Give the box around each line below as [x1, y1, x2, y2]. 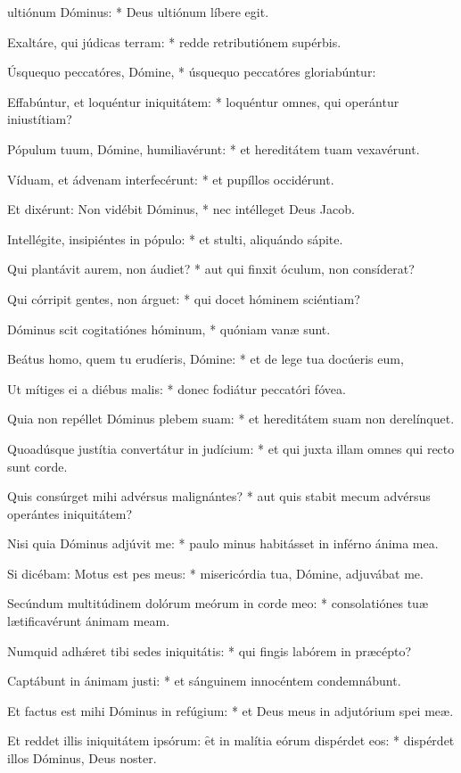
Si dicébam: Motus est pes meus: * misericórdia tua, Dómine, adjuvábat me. [7, 563, 424, 582]
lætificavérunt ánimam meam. [7, 612, 170, 630]
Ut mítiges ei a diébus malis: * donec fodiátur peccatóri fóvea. [7, 379, 346, 398]
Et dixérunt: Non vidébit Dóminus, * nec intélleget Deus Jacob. [7, 200, 355, 218]
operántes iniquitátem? [7, 504, 133, 522]
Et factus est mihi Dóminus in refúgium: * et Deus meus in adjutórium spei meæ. [7, 701, 454, 720]
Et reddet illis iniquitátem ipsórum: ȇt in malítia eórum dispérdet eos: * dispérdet [7, 731, 455, 750]
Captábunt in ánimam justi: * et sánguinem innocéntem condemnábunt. [7, 671, 401, 690]
